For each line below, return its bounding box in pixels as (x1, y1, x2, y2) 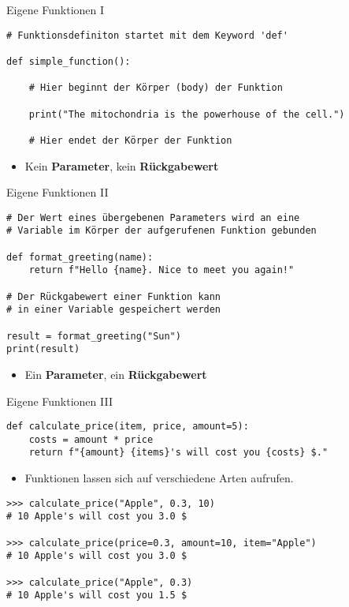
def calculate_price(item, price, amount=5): (6, 421, 249, 433)
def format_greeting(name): (6, 251, 154, 263)
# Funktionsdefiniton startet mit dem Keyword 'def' (6, 29, 288, 41)
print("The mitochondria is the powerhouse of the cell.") (28, 108, 345, 120)
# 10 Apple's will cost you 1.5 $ (6, 590, 187, 601)
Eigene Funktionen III (6, 392, 113, 409)
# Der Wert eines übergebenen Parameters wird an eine (6, 212, 300, 223)
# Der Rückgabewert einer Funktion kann (6, 290, 221, 302)
